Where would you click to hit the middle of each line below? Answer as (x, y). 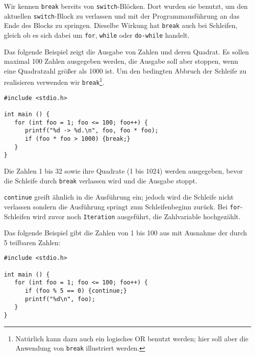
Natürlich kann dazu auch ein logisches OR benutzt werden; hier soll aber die (132, 338)
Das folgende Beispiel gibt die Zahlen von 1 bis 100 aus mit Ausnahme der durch (126, 233)
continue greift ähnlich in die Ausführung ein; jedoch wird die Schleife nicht (119, 197)
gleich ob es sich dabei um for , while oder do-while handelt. (97, 35)
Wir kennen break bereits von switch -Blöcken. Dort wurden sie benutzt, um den (126, 6)
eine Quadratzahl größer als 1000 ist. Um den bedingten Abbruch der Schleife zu (125, 70)
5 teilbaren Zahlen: (32, 242)
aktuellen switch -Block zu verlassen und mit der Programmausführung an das (122, 15)
